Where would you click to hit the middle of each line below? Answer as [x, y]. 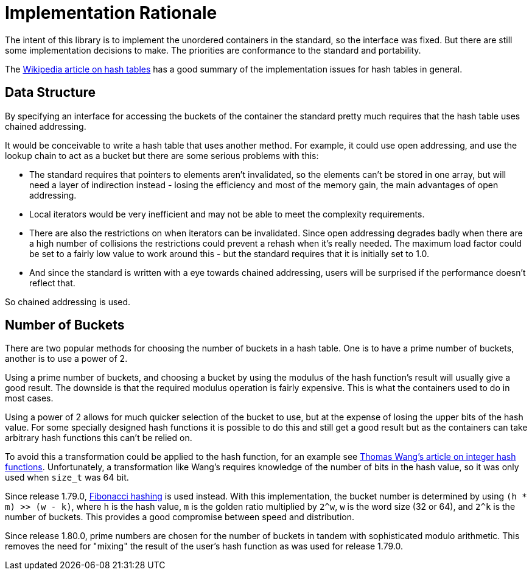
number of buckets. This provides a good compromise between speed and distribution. [180, 517]
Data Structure [51, 93]
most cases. [29, 398]
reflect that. [52, 283]
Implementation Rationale [111, 13]
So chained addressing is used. [68, 302]
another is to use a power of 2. [66, 359]
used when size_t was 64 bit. [67, 478]
